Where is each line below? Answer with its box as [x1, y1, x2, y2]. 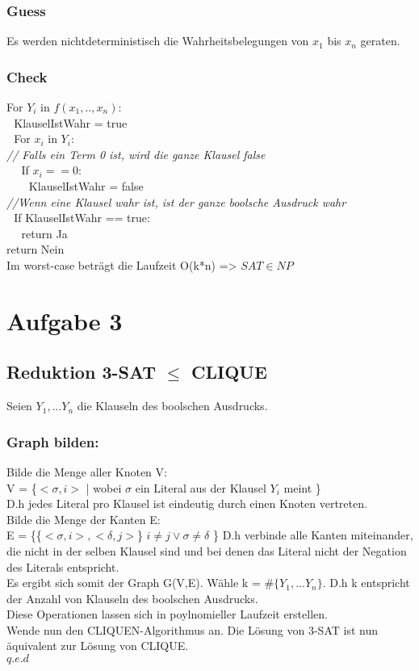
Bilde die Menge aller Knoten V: [6, 463, 167, 480]
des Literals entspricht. [6, 558, 119, 575]
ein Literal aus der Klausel [135, 479, 266, 496]
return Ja [21, 224, 68, 241]
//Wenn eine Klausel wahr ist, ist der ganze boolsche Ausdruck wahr [6, 193, 346, 210]
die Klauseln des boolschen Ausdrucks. [77, 397, 268, 414]
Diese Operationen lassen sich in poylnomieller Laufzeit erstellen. [6, 606, 328, 623]
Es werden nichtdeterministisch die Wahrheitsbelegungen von [6, 32, 309, 49]
